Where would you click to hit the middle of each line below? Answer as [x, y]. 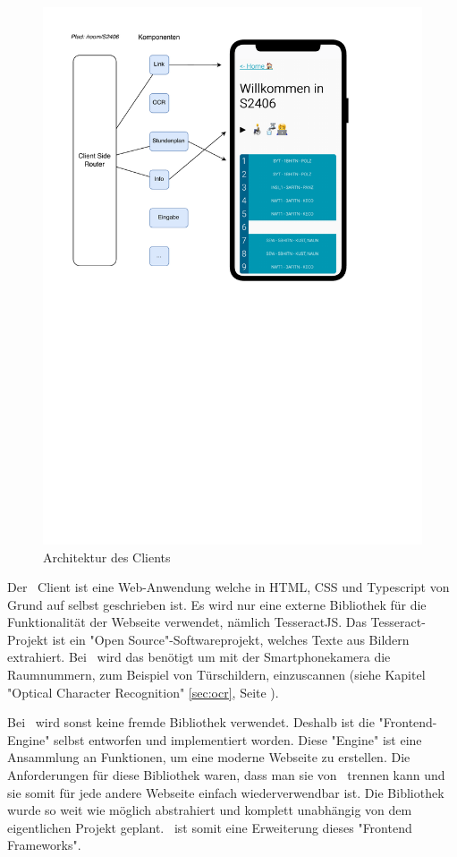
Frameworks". [44, 845]
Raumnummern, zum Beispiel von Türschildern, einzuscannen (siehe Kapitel [216, 675]
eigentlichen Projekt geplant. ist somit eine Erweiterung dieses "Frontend [210, 827]
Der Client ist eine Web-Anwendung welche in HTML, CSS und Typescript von [228, 587]
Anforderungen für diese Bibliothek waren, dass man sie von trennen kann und [226, 775]
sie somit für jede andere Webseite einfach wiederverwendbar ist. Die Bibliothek [226, 792]
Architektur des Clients [107, 557]
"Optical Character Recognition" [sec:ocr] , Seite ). [143, 692]
